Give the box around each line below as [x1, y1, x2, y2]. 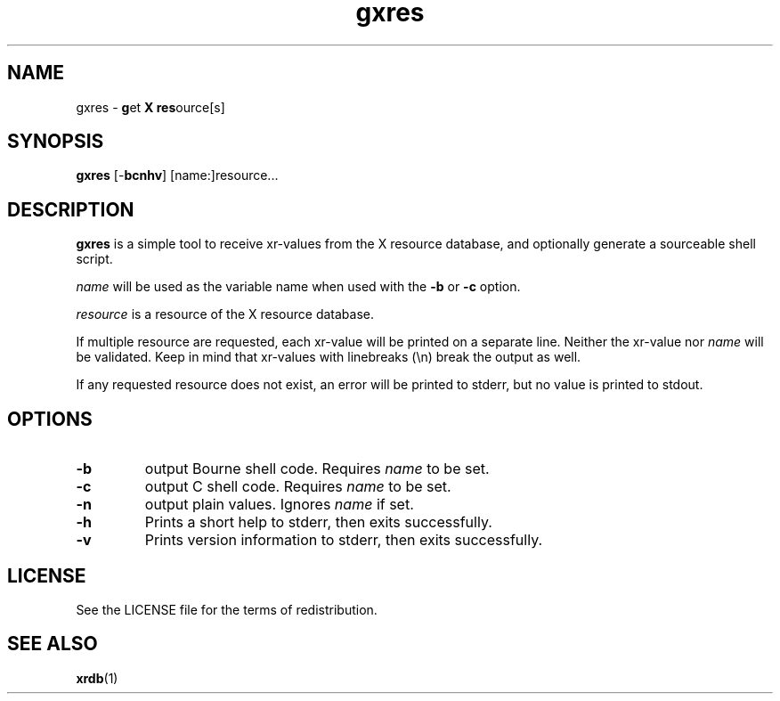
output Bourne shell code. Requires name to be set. [144, 460, 490, 478]
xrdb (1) [76, 670, 118, 686]
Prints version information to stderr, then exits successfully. [144, 531, 543, 550]
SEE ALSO [7, 632, 98, 656]
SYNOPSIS [7, 130, 104, 153]
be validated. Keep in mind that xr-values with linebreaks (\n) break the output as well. [76, 349, 581, 365]
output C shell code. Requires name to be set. [144, 477, 451, 496]
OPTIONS [7, 407, 93, 430]
